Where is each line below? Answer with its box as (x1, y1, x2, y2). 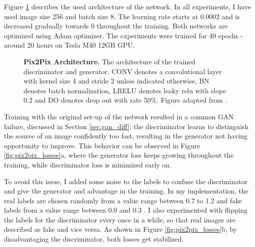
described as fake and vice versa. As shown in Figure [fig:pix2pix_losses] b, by (4, 224, 237, 234)
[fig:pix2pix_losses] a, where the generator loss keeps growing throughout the (4, 150, 234, 160)
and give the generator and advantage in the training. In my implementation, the (4, 186, 249, 196)
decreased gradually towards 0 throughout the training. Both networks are (4, 21, 228, 31)
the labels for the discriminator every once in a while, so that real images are (4, 214, 236, 224)
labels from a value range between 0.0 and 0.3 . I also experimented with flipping (4, 205, 248, 215)
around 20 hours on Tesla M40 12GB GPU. (4, 40, 135, 50)
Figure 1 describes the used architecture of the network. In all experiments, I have (4, 1, 251, 11)
